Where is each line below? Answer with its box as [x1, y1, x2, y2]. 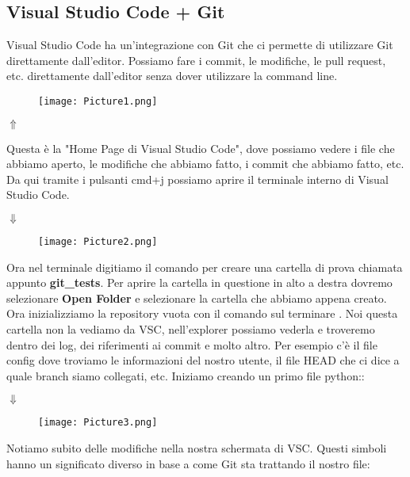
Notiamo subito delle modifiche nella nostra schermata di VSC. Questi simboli [6, 440, 387, 456]
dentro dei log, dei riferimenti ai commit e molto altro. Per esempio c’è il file [6, 336, 377, 353]
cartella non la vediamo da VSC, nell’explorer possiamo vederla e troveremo [6, 321, 375, 338]
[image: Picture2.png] [38, 236, 158, 248]
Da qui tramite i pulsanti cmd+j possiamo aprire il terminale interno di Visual [6, 170, 389, 187]
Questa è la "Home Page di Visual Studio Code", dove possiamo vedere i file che [6, 139, 395, 156]
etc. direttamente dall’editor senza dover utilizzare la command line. [6, 67, 338, 84]
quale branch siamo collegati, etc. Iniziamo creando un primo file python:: [6, 367, 365, 384]
